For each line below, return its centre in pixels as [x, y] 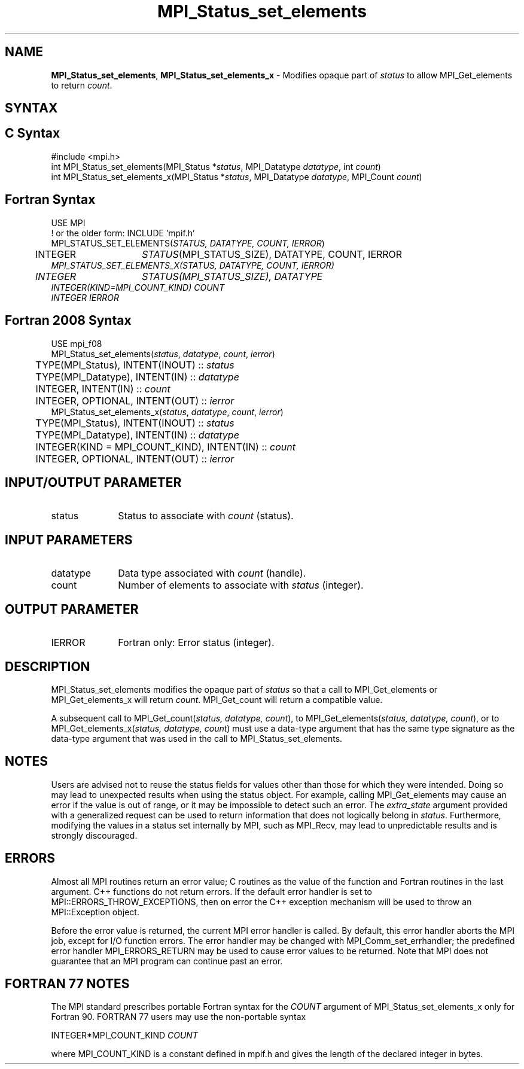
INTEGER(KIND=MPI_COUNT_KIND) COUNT [138, 287]
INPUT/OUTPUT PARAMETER [93, 482]
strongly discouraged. [94, 835]
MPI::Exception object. [95, 912]
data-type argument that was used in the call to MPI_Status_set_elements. [197, 738]
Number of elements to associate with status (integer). [241, 585]
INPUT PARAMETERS [69, 540]
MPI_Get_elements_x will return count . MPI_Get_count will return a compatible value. [217, 699]
